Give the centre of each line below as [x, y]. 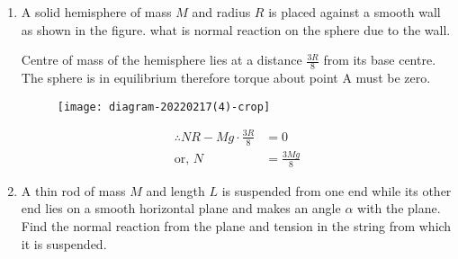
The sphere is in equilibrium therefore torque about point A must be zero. [226, 78]
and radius [221, 12]
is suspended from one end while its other [337, 190]
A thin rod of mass [73, 190]
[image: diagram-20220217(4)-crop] [164, 107]
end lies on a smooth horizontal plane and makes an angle [181, 208]
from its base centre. [380, 60]
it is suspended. [64, 243]
